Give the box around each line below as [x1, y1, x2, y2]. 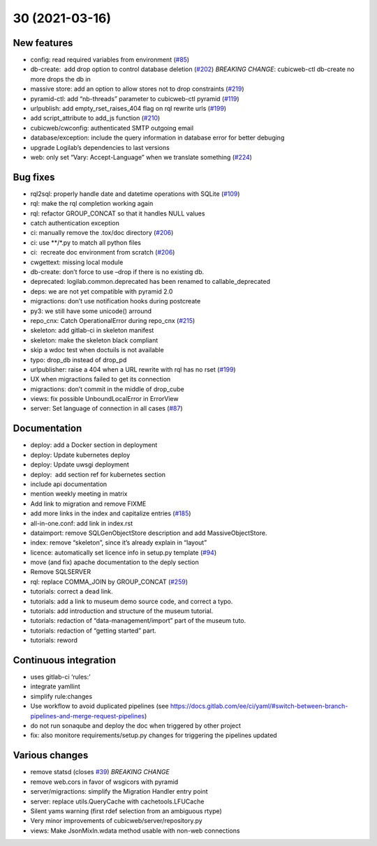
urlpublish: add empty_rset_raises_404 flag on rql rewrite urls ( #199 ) [30, 105, 227, 113]
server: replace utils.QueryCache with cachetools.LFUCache [30, 797, 205, 806]
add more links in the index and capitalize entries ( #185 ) [30, 509, 191, 518]
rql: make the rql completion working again [30, 199, 154, 208]
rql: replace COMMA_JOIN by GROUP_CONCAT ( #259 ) [30, 577, 188, 586]
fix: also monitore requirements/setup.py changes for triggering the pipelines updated [30, 731, 277, 739]
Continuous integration [13, 654, 117, 666]
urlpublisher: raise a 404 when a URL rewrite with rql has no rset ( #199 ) [30, 365, 237, 373]
